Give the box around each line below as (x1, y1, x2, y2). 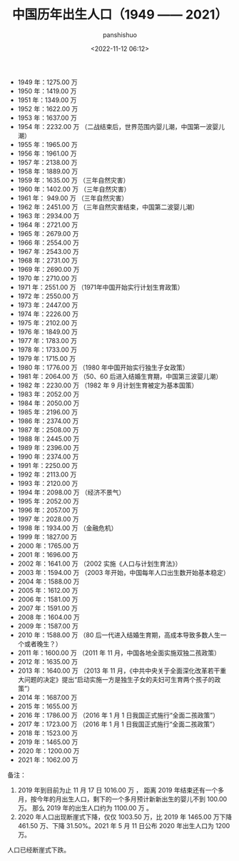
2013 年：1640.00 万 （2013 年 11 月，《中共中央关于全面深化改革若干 (17, 666, 220, 675)
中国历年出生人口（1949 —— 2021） (11, 6, 228, 23)
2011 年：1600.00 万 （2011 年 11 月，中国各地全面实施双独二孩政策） (17, 648, 221, 657)
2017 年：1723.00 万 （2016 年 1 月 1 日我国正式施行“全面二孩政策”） (17, 720, 219, 728)
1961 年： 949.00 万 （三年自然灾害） (17, 193, 128, 202)
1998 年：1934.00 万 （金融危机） (17, 524, 118, 532)
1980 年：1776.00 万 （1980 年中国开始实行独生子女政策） (17, 363, 189, 372)
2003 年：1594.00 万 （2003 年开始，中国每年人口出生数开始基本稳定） (17, 568, 230, 576)
